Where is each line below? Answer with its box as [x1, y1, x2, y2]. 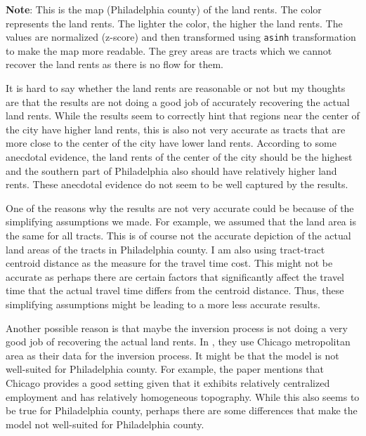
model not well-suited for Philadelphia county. [6, 416, 204, 431]
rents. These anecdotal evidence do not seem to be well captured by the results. [6, 177, 348, 192]
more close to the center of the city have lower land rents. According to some [6, 136, 336, 150]
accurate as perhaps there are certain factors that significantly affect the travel [6, 269, 344, 284]
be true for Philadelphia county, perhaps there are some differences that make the [6, 403, 358, 418]
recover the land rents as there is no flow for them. [6, 57, 223, 72]
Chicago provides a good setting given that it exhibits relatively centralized [6, 375, 330, 390]
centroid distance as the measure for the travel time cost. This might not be [6, 256, 333, 270]
